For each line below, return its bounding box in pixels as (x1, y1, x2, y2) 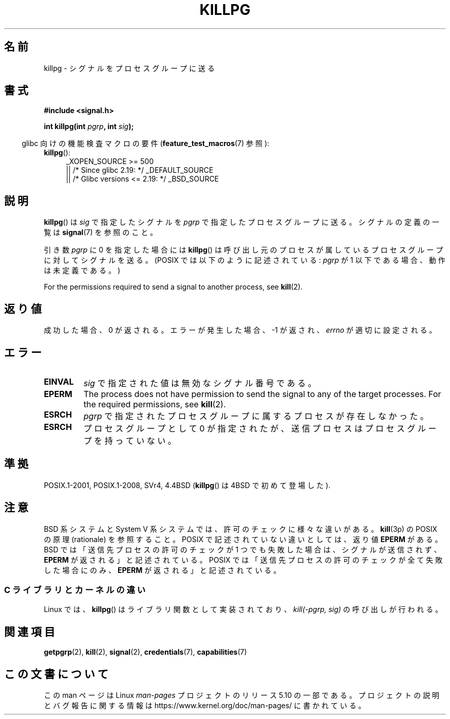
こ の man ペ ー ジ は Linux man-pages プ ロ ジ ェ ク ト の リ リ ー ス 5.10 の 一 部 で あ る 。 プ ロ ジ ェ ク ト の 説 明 (44, 691, 440, 700)
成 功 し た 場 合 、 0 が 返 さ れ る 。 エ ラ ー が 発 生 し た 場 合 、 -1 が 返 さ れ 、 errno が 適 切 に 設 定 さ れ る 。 (44, 326, 437, 335)
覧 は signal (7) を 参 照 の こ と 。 (44, 228, 158, 237)
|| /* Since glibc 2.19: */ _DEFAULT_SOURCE (66, 166, 214, 175)
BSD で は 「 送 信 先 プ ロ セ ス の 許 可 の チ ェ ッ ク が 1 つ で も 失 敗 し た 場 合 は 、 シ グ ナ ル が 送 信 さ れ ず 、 (44, 545, 441, 554)
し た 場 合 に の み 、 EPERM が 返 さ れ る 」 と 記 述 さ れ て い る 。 (44, 565, 281, 574)
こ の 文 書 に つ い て (4, 667, 108, 680)
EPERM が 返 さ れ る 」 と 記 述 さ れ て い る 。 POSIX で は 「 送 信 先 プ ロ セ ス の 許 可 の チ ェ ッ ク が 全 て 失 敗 (44, 555, 443, 564)
